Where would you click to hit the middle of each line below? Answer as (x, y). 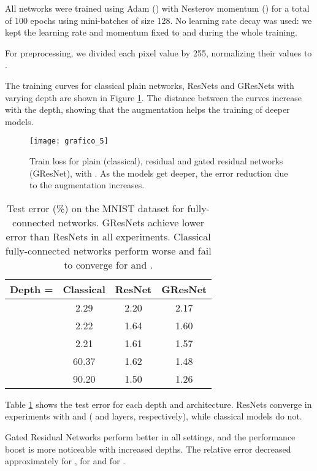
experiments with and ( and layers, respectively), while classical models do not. (154, 416)
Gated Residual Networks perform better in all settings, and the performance (150, 436)
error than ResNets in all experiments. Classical (108, 236)
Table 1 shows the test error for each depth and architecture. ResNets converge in (158, 404)
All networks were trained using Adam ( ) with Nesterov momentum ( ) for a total (157, 8)
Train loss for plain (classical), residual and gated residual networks (156, 161)
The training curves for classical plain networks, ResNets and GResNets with (150, 85)
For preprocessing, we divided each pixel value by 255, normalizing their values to (158, 52)
